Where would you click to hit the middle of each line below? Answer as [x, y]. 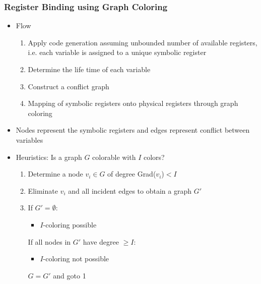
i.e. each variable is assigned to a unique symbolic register [117, 52]
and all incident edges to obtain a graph [130, 190]
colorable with [114, 157]
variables [29, 139]
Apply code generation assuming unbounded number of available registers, [143, 42]
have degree [101, 241]
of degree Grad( [132, 174]
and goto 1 [70, 275]
